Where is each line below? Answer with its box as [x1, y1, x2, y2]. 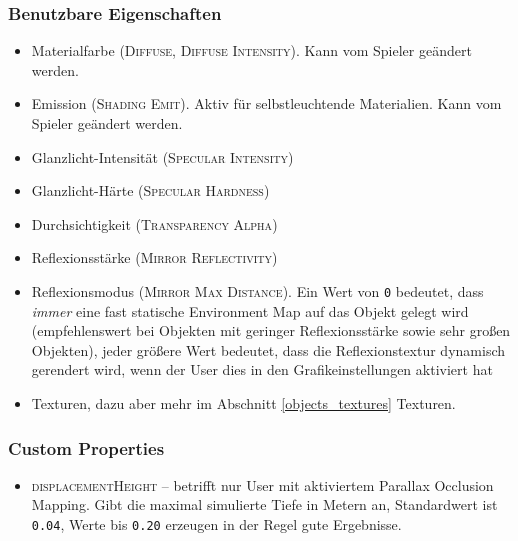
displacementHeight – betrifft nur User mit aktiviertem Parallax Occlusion [31, 474, 494, 495]
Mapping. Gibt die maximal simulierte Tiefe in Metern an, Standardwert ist [31, 494, 498, 515]
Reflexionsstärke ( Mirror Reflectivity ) [31, 247, 278, 268]
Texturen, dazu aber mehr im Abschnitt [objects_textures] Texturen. [31, 393, 456, 413]
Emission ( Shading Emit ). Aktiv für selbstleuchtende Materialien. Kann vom [31, 93, 502, 114]
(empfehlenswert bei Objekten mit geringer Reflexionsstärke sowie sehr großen [31, 320, 511, 341]
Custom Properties [8, 435, 165, 460]
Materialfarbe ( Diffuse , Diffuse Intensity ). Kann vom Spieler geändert [31, 40, 472, 61]
